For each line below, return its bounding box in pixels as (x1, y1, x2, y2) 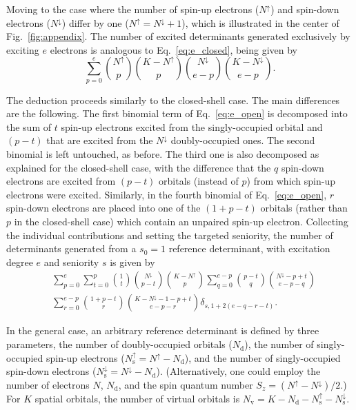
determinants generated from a (6, 241, 137, 256)
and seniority (43, 254, 99, 269)
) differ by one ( (61, 15, 129, 30)
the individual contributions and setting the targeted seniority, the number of (6, 227, 333, 242)
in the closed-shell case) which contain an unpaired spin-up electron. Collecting (14, 214, 348, 229)
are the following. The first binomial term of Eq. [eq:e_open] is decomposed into (6, 106, 348, 121)
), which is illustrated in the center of (181, 15, 339, 30)
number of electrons (6, 377, 90, 391)
